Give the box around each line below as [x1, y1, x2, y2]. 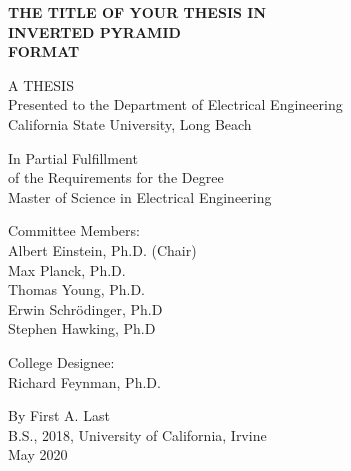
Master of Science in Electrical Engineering [8, 186, 272, 207]
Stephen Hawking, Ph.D [8, 318, 156, 339]
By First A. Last [8, 405, 110, 426]
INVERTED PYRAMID [8, 21, 181, 42]
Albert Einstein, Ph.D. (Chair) [8, 239, 197, 260]
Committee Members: [8, 220, 140, 241]
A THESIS [8, 74, 74, 95]
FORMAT [8, 41, 80, 62]
